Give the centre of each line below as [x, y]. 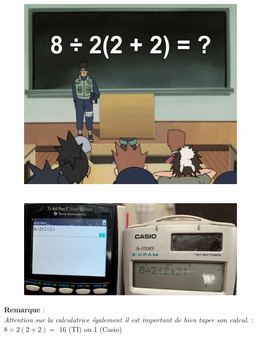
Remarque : [24, 309]
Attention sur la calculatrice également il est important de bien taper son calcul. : [129, 319]
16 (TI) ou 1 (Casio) [91, 329]
